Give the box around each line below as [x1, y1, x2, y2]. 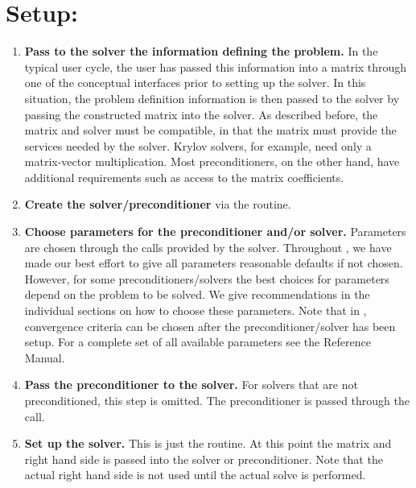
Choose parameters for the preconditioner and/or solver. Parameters [24, 223, 406, 240]
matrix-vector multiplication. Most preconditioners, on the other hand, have [24, 153, 400, 170]
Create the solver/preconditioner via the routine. [24, 196, 291, 213]
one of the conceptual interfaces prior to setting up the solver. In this [24, 74, 366, 91]
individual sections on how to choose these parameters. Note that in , [24, 302, 367, 319]
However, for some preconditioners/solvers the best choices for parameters [24, 270, 389, 287]
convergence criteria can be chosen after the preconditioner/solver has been [24, 317, 396, 334]
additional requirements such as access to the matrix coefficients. [24, 168, 344, 185]
